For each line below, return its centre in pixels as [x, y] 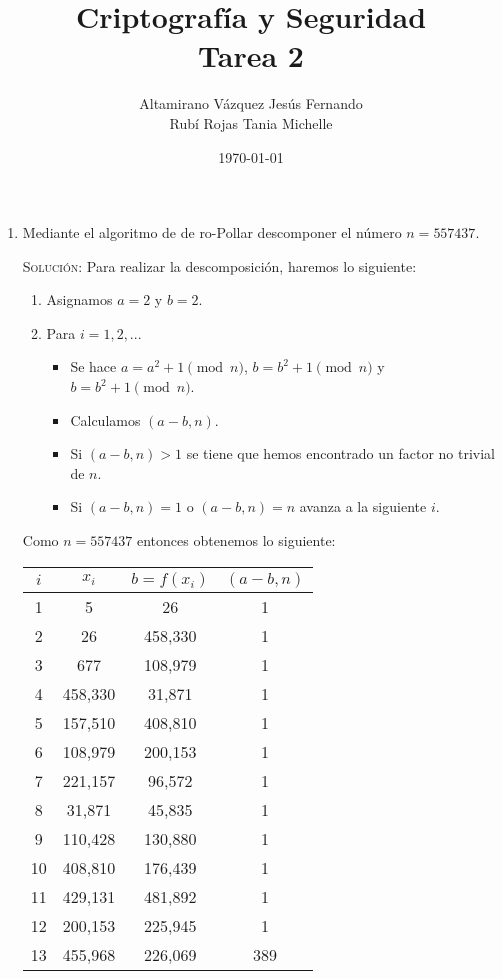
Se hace [93, 366]
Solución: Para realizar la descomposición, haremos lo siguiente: [219, 265]
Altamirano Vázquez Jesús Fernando [251, 103]
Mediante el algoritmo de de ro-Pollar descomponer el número [212, 232]
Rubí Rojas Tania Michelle [251, 122]
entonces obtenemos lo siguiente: [236, 540]
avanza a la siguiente [363, 506]
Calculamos [105, 419]
